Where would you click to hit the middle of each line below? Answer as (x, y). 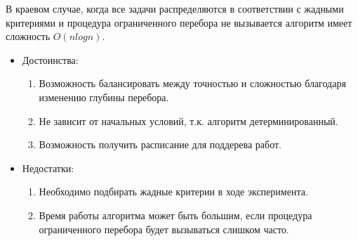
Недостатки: (48, 168)
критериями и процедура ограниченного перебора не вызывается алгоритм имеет (179, 22)
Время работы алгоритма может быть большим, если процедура (175, 215)
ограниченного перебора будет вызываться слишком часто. (164, 229)
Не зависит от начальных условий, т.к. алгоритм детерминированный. (188, 120)
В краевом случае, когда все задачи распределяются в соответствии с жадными (175, 8)
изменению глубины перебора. (104, 97)
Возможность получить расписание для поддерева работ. (160, 144)
